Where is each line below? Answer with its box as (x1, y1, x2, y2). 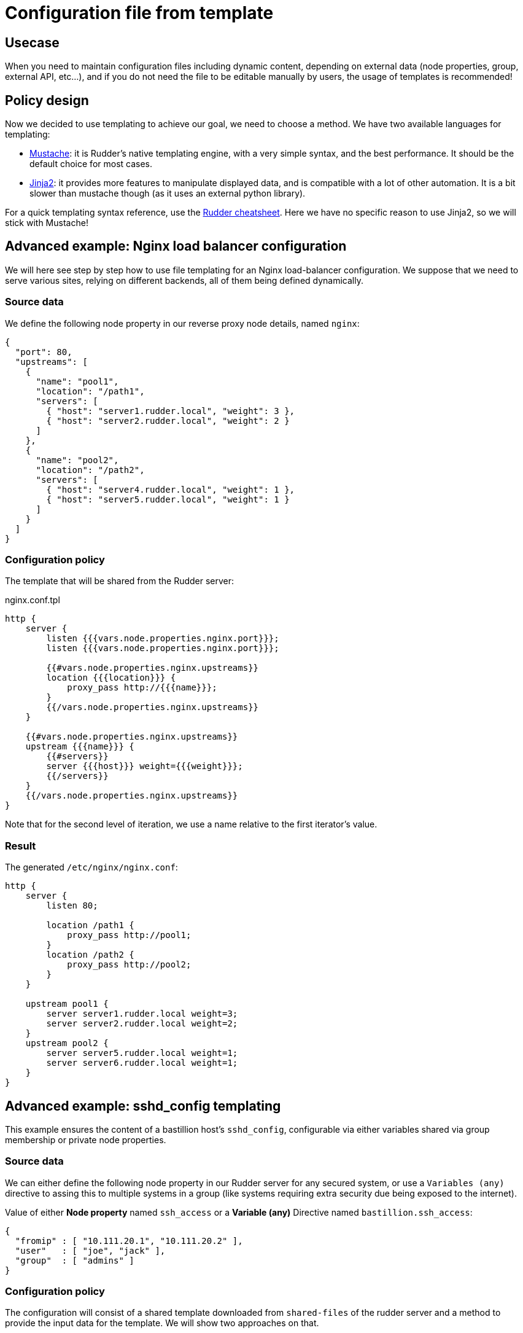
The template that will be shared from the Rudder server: (5, 576, 234, 587)
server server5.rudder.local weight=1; (46, 1048, 238, 1058)
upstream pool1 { (25, 999, 109, 1009)
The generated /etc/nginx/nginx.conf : (5, 862, 178, 873)
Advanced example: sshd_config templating (5, 1098, 281, 1114)
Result (5, 839, 36, 852)
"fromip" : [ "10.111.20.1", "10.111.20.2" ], (15, 1235, 243, 1246)
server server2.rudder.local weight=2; (46, 1018, 238, 1029)
